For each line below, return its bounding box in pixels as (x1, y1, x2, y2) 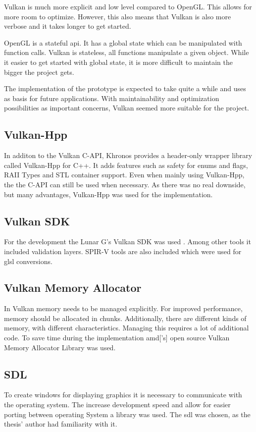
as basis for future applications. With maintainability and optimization (4, 93, 219, 103)
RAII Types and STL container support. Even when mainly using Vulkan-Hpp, (4, 169, 245, 180)
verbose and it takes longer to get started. (4, 21, 131, 31)
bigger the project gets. (4, 66, 74, 77)
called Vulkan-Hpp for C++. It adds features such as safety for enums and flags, (4, 160, 248, 170)
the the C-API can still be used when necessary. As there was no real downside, (4, 179, 246, 189)
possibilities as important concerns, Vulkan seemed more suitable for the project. (4, 103, 250, 113)
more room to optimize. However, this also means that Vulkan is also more (4, 11, 231, 21)
